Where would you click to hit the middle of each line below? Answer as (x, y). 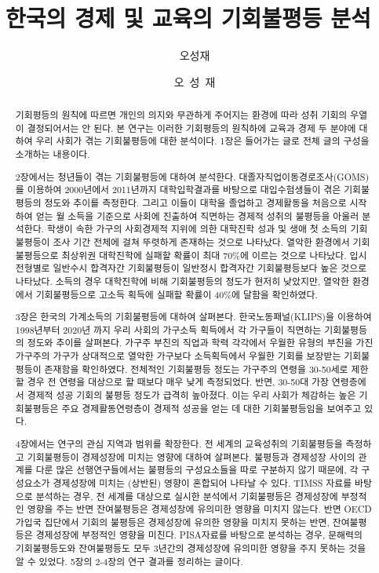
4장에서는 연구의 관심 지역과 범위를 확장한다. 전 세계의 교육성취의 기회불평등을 (179, 443)
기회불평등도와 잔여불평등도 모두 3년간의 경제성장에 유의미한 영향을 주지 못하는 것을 (191, 548)
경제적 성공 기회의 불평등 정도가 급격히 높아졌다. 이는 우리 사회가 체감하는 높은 (191, 395)
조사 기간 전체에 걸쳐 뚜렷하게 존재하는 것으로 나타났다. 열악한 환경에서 (201, 241)
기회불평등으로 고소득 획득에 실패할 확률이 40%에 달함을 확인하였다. (177, 294)
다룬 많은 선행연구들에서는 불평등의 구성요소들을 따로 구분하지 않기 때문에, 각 (197, 470)
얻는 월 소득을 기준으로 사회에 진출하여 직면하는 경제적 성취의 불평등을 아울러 (197, 215)
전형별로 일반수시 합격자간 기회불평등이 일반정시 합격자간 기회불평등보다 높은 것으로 (191, 268)
